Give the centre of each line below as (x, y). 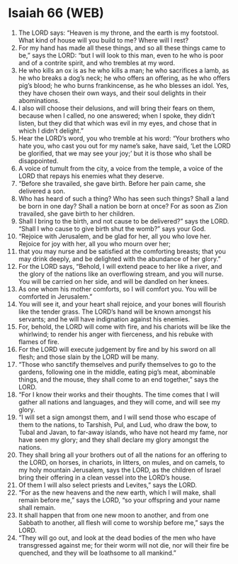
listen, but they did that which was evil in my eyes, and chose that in (118, 123)
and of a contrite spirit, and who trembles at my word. (97, 62)
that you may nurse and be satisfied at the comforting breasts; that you (122, 251)
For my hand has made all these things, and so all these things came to (122, 48)
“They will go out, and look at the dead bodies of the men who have (117, 538)
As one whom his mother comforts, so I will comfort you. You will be (118, 289)
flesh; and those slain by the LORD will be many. (89, 357)
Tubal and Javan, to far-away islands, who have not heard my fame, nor (123, 432)
